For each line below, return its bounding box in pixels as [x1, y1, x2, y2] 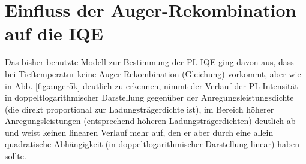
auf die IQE [5, 21, 103, 45]
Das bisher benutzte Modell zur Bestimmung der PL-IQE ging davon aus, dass [5, 56, 294, 68]
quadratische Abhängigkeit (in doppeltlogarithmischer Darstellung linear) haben [5, 138, 300, 150]
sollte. [5, 150, 26, 162]
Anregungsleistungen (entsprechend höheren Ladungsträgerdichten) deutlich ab [5, 114, 296, 127]
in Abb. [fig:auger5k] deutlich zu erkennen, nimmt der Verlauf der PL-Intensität [5, 79, 298, 92]
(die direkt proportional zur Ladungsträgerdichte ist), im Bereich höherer [5, 102, 274, 115]
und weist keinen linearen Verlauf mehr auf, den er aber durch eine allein [5, 126, 274, 138]
